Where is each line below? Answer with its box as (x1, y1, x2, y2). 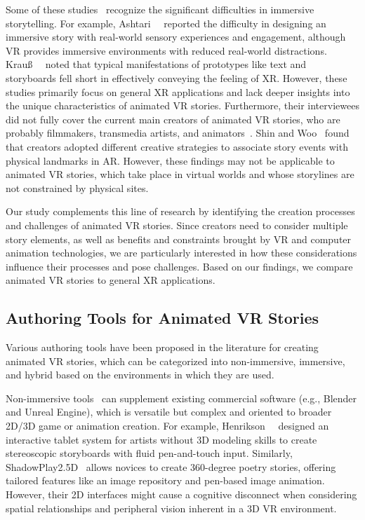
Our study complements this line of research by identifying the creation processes (6, 204, 355, 219)
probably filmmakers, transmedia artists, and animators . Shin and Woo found (6, 125, 350, 140)
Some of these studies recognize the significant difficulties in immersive (6, 2, 314, 16)
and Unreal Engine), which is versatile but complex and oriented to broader (6, 404, 332, 419)
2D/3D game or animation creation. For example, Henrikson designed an (6, 418, 329, 433)
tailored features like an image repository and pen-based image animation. (6, 473, 325, 488)
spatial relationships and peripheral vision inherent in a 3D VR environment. (6, 500, 337, 515)
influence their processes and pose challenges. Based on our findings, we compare (6, 259, 353, 273)
